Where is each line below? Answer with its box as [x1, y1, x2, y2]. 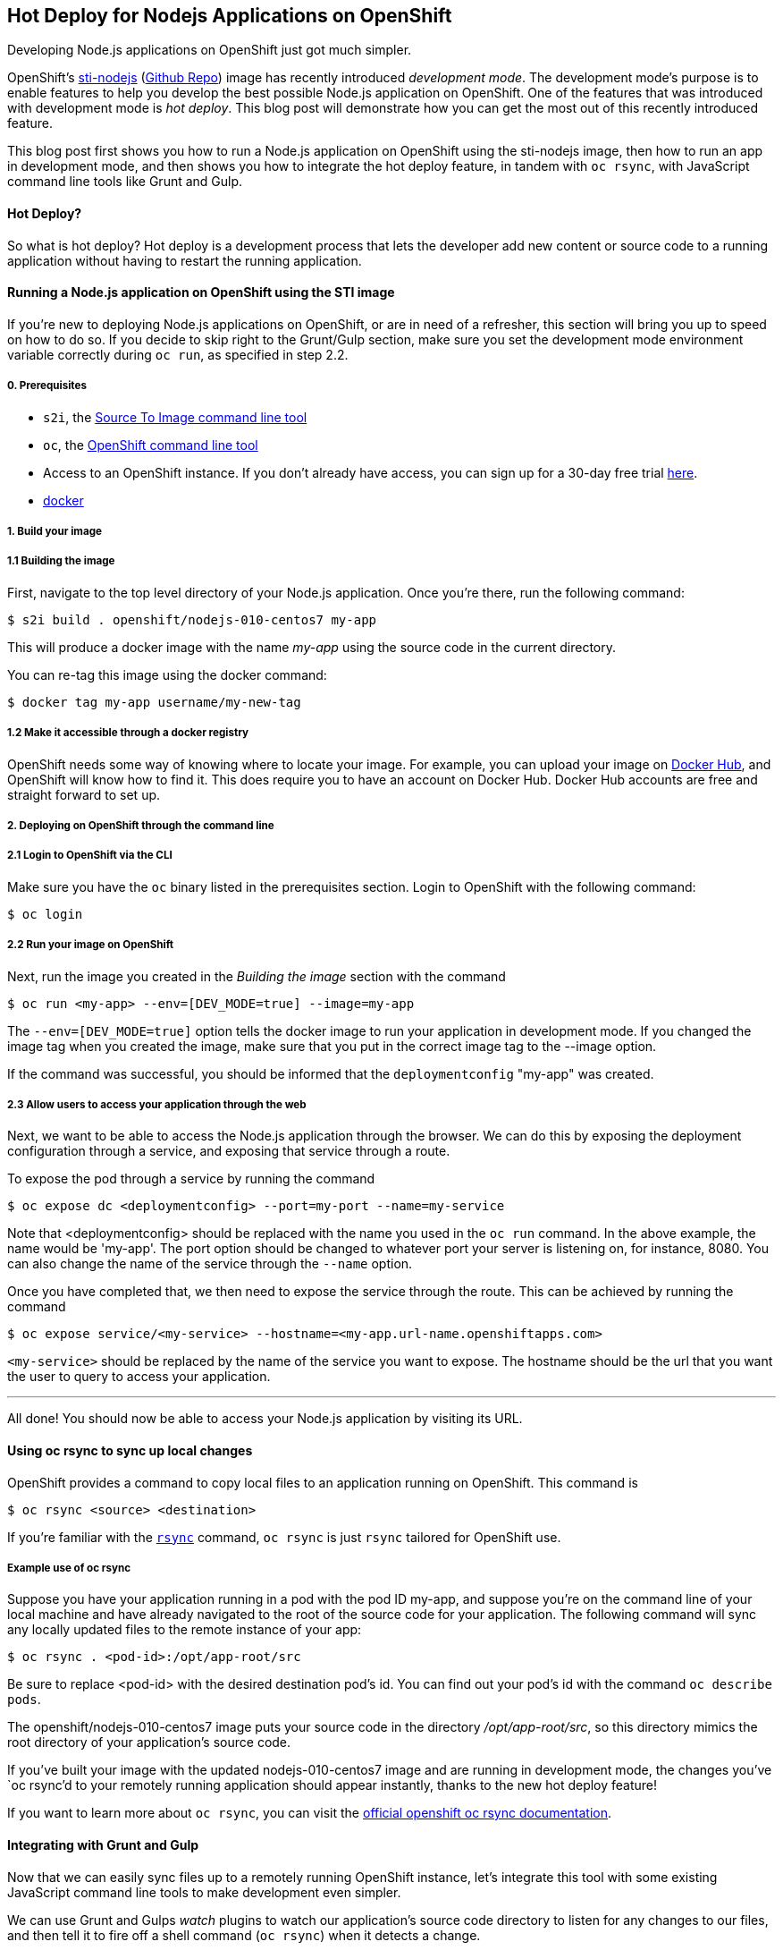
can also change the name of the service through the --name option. [7, 1256, 413, 1272]
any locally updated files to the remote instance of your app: [7, 1622, 362, 1638]
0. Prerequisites [7, 379, 87, 393]
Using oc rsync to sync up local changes [7, 1442, 253, 1458]
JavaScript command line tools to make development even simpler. [7, 1884, 401, 1900]
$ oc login [7, 906, 83, 921]
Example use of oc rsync [7, 1561, 131, 1574]
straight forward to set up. [7, 786, 161, 802]
